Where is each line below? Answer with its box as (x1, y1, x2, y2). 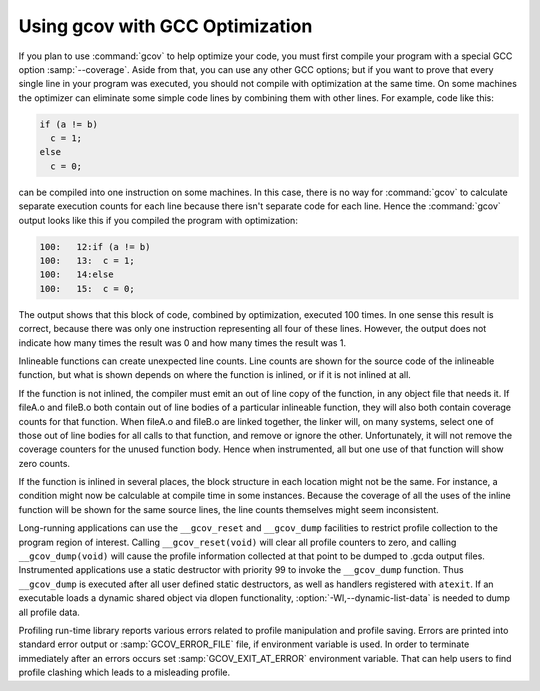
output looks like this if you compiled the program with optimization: (18, 214, 299, 226)
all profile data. (18, 606, 80, 618)
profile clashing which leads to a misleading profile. (18, 666, 231, 679)
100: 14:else (39, 269, 114, 280)
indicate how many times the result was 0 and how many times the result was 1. (18, 336, 347, 349)
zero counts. (18, 457, 70, 469)
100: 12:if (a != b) (39, 241, 151, 252)
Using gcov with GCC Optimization (18, 15, 313, 37)
